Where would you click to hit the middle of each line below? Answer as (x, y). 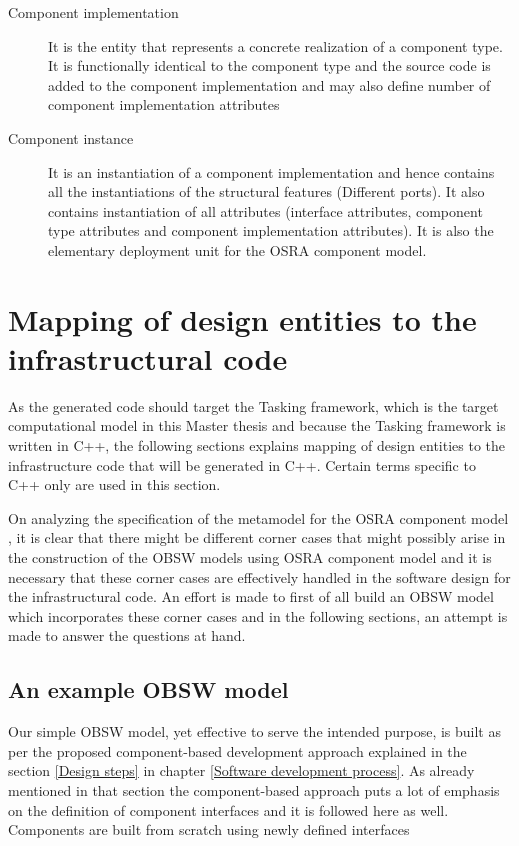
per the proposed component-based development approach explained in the (237, 750)
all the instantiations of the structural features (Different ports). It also (266, 191)
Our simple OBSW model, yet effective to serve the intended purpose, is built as (254, 731)
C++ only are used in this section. (114, 484)
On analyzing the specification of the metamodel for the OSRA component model (258, 517)
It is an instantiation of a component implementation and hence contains (271, 171)
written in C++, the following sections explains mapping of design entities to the (257, 445)
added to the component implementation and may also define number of (269, 84)
